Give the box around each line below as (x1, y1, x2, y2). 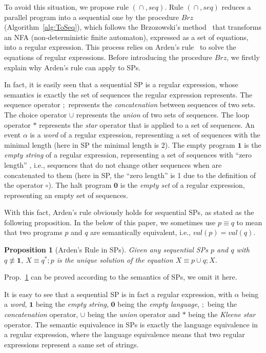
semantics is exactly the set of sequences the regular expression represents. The (4, 89, 253, 100)
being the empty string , (35, 299, 109, 309)
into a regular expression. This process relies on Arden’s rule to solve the (4, 42, 236, 52)
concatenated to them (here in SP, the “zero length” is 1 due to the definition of (4, 169, 256, 180)
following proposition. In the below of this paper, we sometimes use (4, 217, 216, 227)
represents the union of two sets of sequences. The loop (76, 109, 250, 120)
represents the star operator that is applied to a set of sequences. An (39, 119, 255, 130)
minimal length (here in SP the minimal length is (4, 139, 159, 150)
